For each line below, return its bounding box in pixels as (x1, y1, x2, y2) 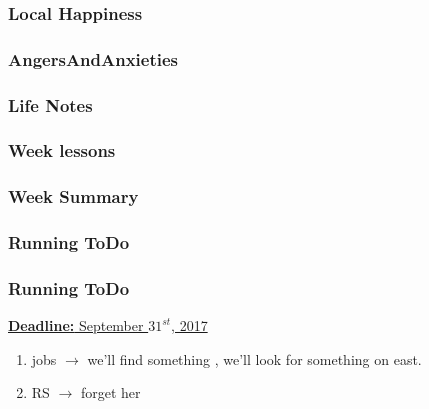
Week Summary (8, 184, 139, 209)
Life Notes (8, 92, 93, 117)
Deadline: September (8, 315, 144, 336)
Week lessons (8, 138, 116, 163)
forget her (80, 382, 141, 403)
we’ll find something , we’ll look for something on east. (87, 348, 422, 369)
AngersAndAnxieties (8, 46, 179, 71)
